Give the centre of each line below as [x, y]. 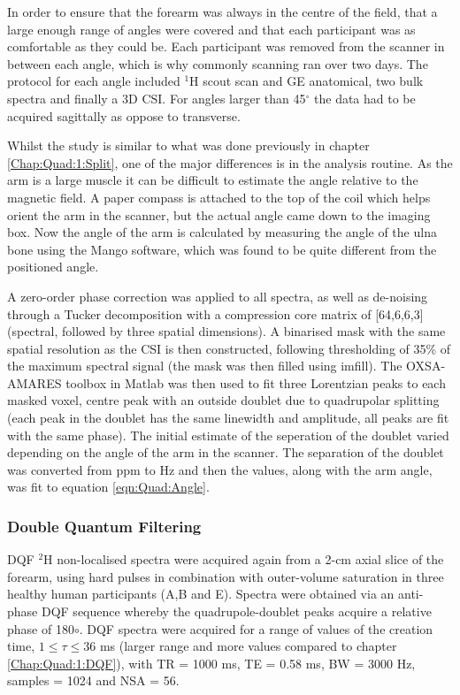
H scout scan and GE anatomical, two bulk [307, 81]
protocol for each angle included [94, 81]
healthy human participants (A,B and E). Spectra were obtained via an [201, 594]
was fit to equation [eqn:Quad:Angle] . [108, 487]
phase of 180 [41, 628]
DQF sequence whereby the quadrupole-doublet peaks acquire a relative [236, 611]
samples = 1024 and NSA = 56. [93, 680]
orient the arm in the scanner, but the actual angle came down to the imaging [219, 214]
